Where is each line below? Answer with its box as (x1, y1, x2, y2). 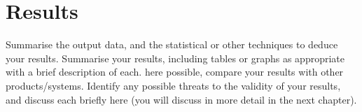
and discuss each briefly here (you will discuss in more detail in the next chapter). (6, 92, 357, 106)
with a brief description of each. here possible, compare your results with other (6, 64, 344, 79)
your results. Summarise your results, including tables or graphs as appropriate (6, 50, 345, 65)
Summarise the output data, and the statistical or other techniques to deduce (6, 37, 338, 52)
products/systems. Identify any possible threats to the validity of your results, (6, 78, 341, 92)
